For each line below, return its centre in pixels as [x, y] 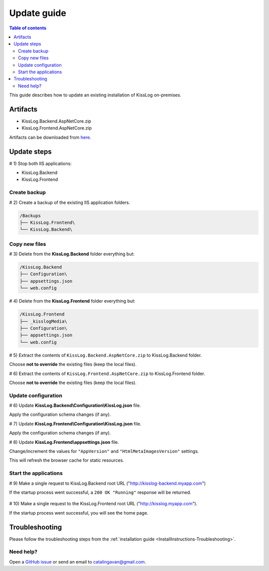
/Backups [30, 215]
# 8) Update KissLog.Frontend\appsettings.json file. [64, 442]
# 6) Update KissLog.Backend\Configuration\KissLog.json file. [75, 405]
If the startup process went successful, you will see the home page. [79, 513]
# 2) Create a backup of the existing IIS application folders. [70, 202]
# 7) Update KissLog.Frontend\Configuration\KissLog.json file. [75, 423]
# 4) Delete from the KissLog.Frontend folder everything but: [72, 301]
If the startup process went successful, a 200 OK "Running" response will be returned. [100, 492]
